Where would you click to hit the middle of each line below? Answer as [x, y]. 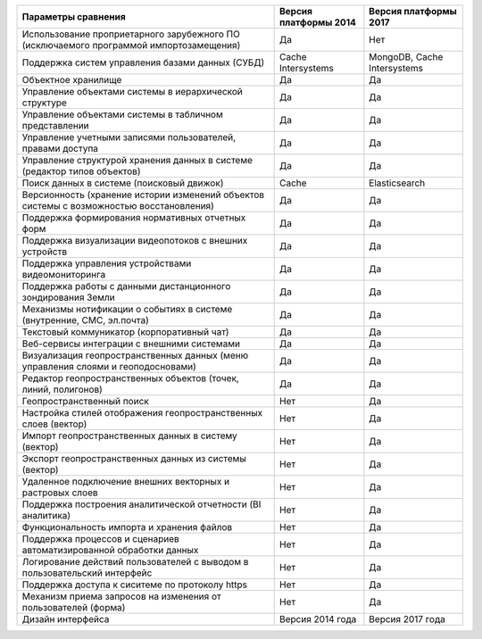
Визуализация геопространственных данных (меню [135, 355]
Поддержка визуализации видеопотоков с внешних [135, 241]
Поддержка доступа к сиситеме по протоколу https [135, 585]
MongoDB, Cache [406, 57]
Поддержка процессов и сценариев [101, 539]
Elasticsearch [397, 183]
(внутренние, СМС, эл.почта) [85, 320]
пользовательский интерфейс [87, 573]
